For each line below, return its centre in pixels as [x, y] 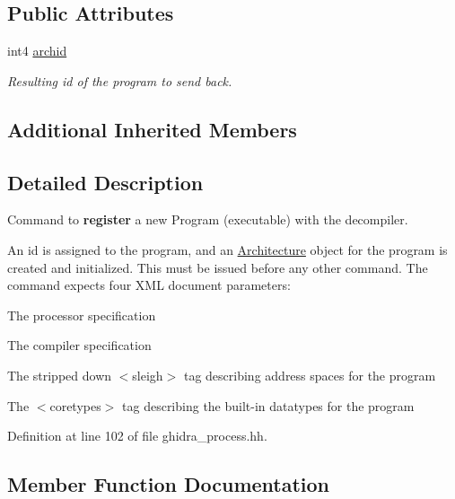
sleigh [148, 375]
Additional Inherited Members [152, 129]
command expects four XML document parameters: [149, 285]
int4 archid [37, 51]
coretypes [75, 405]
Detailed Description [105, 182]
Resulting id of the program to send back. [120, 80]
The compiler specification [79, 345]
